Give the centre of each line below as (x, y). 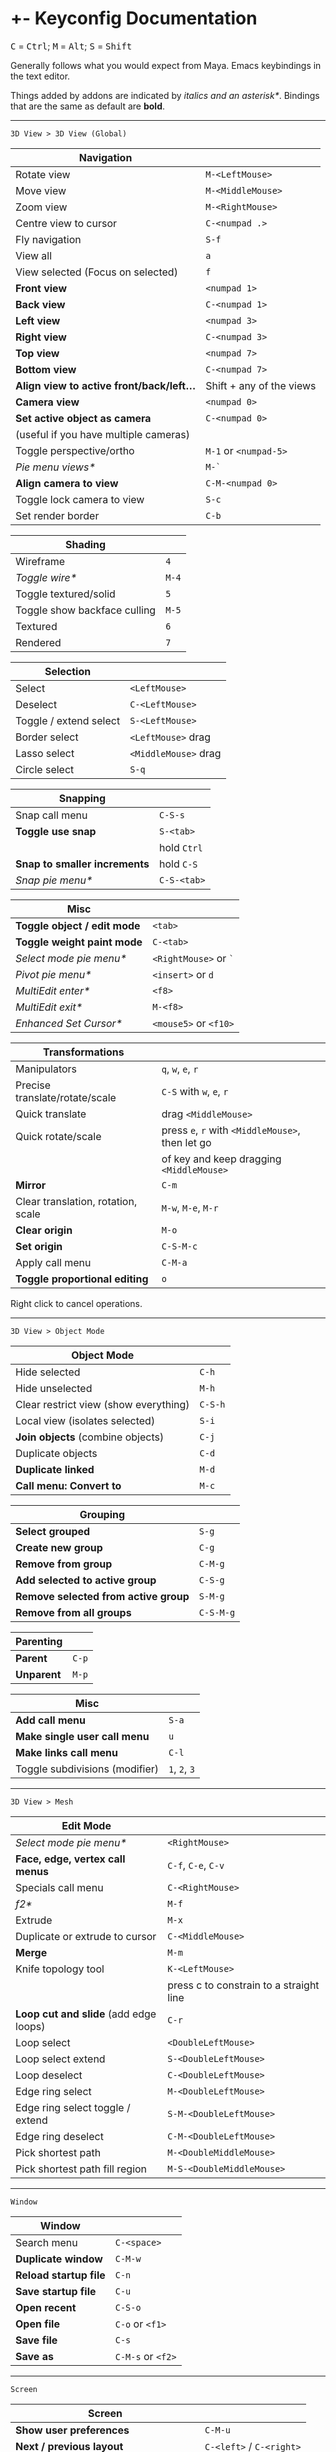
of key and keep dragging (221, 1159)
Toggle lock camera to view (80, 499)
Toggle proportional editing (82, 1279)
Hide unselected (54, 1388)
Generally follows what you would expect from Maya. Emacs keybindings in (166, 65)
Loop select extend (60, 2059)
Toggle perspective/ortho (75, 450)
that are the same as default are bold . (88, 106)
